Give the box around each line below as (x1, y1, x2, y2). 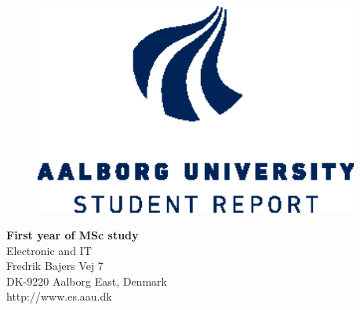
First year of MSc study (6, 227, 139, 243)
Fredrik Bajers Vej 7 (6, 257, 104, 274)
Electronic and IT (6, 242, 92, 258)
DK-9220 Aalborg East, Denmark (6, 272, 167, 289)
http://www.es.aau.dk (6, 288, 112, 305)
